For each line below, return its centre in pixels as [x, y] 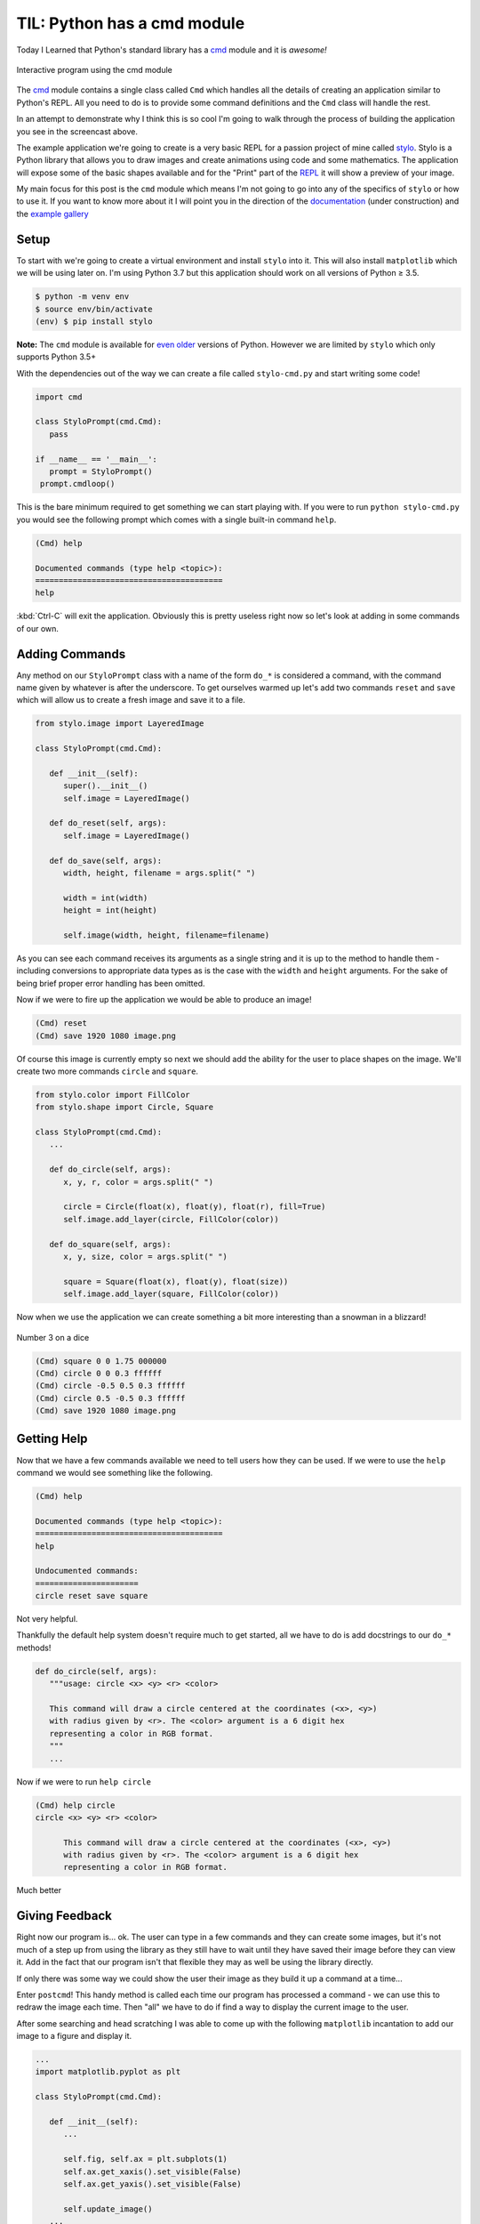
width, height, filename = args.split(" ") [160, 873]
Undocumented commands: [87, 1571]
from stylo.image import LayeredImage [120, 724]
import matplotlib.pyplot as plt [108, 2072]
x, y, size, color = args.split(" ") [146, 1256]
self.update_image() [108, 2209]
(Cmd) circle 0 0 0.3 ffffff [99, 1373]
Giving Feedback [64, 1916]
